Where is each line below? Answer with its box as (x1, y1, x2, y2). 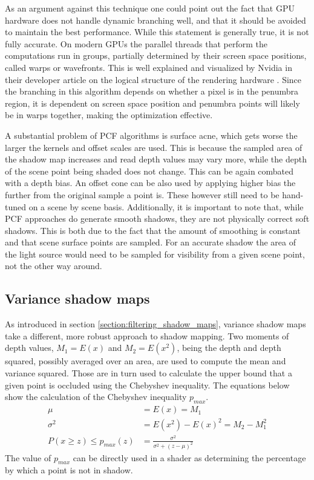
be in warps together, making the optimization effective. (5, 108, 213, 121)
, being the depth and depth (177, 341, 281, 354)
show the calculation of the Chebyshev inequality (5, 390, 187, 403)
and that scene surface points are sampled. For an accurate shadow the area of (5, 236, 296, 248)
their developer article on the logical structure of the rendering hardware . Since (5, 73, 302, 85)
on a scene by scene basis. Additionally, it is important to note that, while (28, 200, 304, 213)
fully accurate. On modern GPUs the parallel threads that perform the (5, 37, 267, 50)
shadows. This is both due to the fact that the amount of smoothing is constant (5, 224, 301, 236)
